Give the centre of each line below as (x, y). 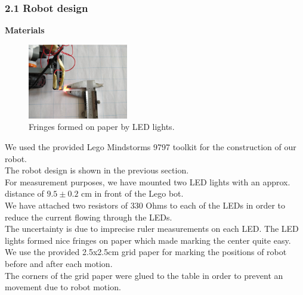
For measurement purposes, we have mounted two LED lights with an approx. (148, 181)
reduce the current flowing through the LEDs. (89, 217)
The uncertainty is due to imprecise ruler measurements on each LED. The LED (152, 229)
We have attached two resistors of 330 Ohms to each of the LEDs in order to (145, 205)
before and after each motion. (59, 263)
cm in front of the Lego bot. (132, 193)
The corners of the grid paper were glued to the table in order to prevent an (144, 275)
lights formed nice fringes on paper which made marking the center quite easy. (148, 240)
